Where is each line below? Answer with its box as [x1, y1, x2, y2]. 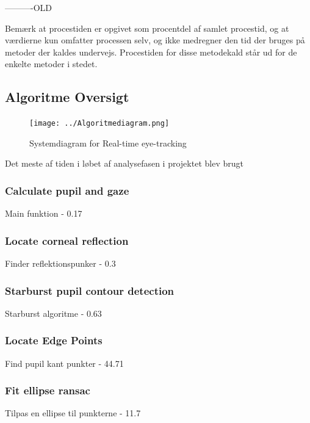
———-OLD [5, 1, 52, 13]
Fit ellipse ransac [5, 383, 90, 398]
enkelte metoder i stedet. [5, 57, 98, 70]
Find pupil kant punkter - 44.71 [5, 356, 124, 369]
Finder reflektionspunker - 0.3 [5, 257, 116, 270]
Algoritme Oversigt [5, 87, 129, 106]
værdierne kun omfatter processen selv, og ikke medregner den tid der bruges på [5, 34, 305, 46]
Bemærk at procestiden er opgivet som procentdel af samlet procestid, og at [5, 21, 289, 34]
